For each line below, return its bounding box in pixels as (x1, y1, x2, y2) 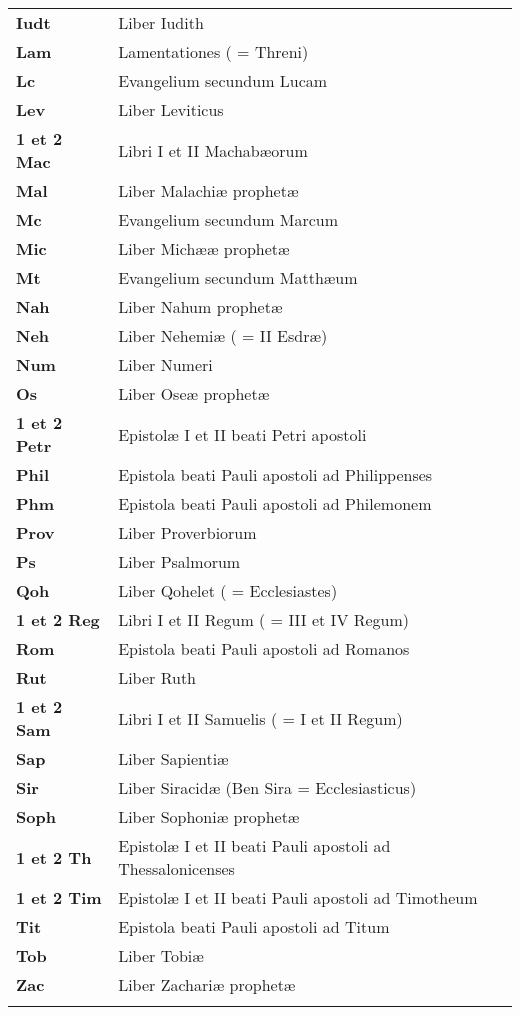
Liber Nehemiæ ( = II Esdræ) (118, 324, 328, 347)
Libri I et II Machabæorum (118, 138, 308, 162)
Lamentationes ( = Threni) (118, 40, 309, 63)
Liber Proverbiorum (118, 521, 257, 544)
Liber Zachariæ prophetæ (118, 973, 296, 996)
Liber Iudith (118, 11, 204, 34)
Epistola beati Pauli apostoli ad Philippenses (118, 463, 433, 486)
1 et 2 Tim (16, 886, 102, 909)
